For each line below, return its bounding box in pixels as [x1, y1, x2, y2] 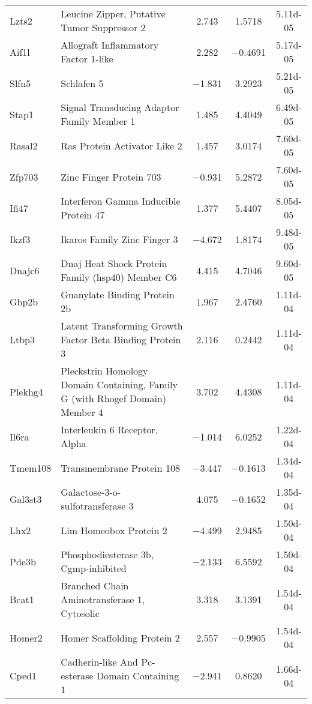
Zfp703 [10, 169, 38, 184]
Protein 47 [61, 208, 105, 221]
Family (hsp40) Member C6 [61, 270, 177, 284]
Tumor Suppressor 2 [61, 20, 146, 34]
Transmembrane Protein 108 [61, 460, 180, 475]
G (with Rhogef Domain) [61, 391, 166, 405]
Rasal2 [10, 138, 38, 152]
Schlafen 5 [61, 76, 104, 90]
